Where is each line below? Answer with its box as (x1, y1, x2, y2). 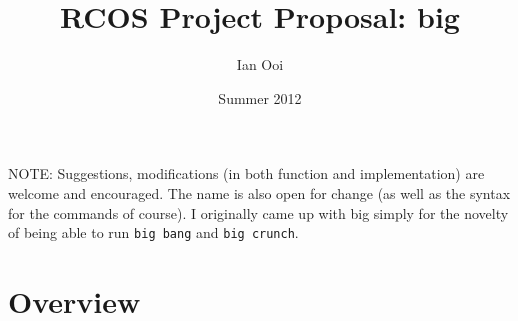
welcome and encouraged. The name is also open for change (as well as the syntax (8, 182, 511, 203)
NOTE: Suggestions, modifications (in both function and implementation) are (8, 163, 485, 184)
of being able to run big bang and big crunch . (8, 222, 299, 243)
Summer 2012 (218, 87, 302, 108)
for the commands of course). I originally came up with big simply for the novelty (8, 202, 509, 223)
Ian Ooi (236, 54, 284, 75)
